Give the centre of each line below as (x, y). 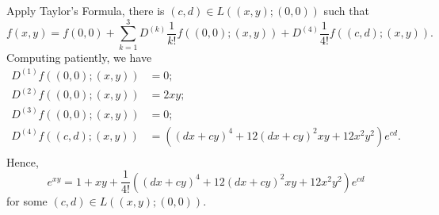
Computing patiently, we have (79, 57)
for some (27, 200)
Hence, (23, 161)
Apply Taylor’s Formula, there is (86, 10)
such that (346, 10)
